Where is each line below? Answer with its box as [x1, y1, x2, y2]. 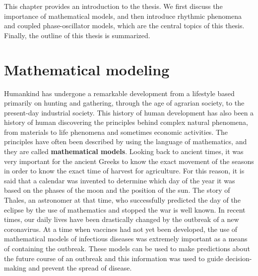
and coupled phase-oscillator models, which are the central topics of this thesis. [4, 20, 245, 31]
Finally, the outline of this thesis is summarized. [4, 30, 150, 40]
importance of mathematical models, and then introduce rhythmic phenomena [4, 10, 242, 21]
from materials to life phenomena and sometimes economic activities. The [4, 126, 228, 137]
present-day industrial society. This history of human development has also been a [4, 107, 254, 117]
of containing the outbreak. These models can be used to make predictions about [4, 243, 250, 253]
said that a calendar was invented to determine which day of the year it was [4, 175, 235, 185]
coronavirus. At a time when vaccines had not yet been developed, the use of [4, 223, 238, 234]
